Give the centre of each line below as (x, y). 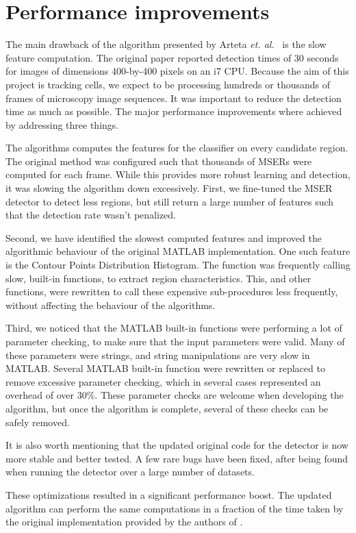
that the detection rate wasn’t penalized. (91, 215)
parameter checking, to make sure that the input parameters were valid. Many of (175, 341)
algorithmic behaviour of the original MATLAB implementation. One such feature (178, 251)
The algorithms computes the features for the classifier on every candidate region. (177, 148)
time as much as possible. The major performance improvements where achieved (174, 111)
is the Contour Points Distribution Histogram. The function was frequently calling (178, 265)
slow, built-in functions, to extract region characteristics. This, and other (158, 278)
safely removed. (38, 422)
